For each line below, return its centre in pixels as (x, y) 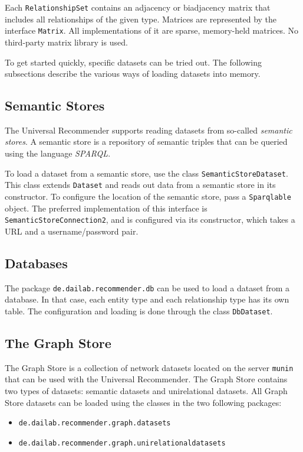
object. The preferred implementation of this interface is (106, 208)
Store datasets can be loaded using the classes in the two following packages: (143, 402)
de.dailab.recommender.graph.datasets (95, 423)
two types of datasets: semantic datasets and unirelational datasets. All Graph (146, 391)
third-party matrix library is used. (66, 42)
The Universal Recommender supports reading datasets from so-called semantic (149, 130)
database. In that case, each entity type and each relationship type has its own (147, 299)
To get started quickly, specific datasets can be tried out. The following (133, 62)
